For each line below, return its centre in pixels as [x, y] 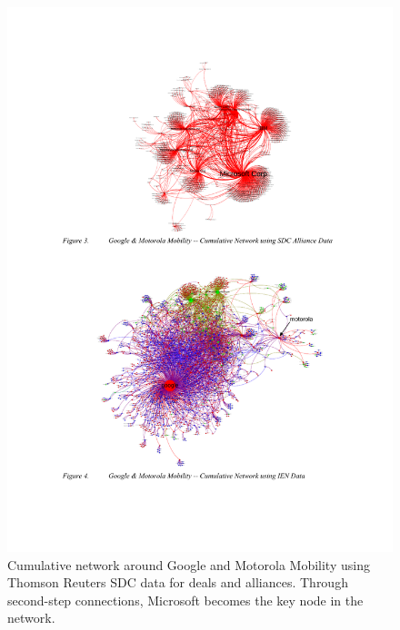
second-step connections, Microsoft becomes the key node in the [185, 600]
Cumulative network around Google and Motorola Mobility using [189, 564]
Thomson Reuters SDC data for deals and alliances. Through [178, 582]
